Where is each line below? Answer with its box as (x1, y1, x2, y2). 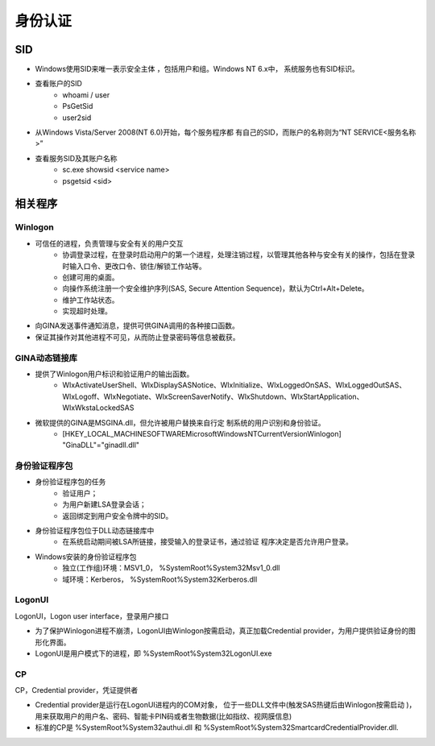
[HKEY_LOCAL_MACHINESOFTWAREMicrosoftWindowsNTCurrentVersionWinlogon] (62, 429, 342, 438)
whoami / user (62, 89, 110, 100)
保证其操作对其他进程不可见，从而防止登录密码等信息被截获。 (35, 332, 240, 342)
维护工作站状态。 (62, 295, 119, 305)
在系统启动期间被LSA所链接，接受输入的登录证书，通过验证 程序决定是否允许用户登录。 (62, 537, 354, 547)
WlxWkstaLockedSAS (62, 403, 135, 412)
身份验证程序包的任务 (35, 477, 106, 487)
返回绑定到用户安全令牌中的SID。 (62, 511, 173, 520)
